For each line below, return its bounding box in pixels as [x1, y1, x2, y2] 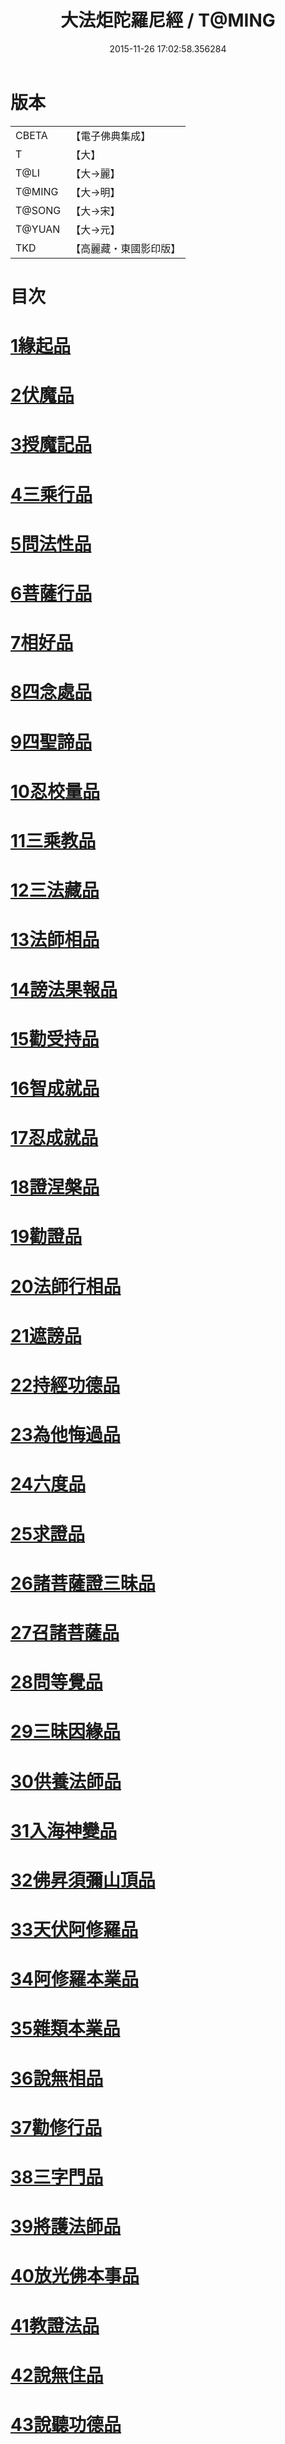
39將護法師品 [10, 2216, 122, 2238]
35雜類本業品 [10, 2017, 121, 2040]
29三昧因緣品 [10, 1721, 121, 1743]
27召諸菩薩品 [10, 1621, 120, 1644]
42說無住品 [10, 2364, 104, 2386]
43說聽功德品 [10, 2413, 122, 2436]
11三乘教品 [10, 829, 97, 852]
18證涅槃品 [10, 1176, 100, 1199]
